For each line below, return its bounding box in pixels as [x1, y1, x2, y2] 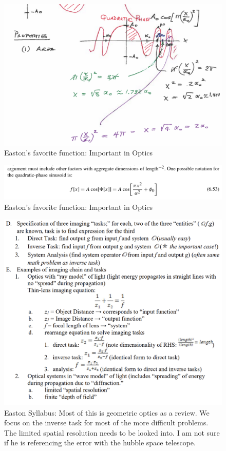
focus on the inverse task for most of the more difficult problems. [4, 417, 209, 428]
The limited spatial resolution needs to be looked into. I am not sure [4, 427, 220, 438]
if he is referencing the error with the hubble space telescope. [4, 437, 196, 448]
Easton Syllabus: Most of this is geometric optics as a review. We [4, 407, 210, 418]
